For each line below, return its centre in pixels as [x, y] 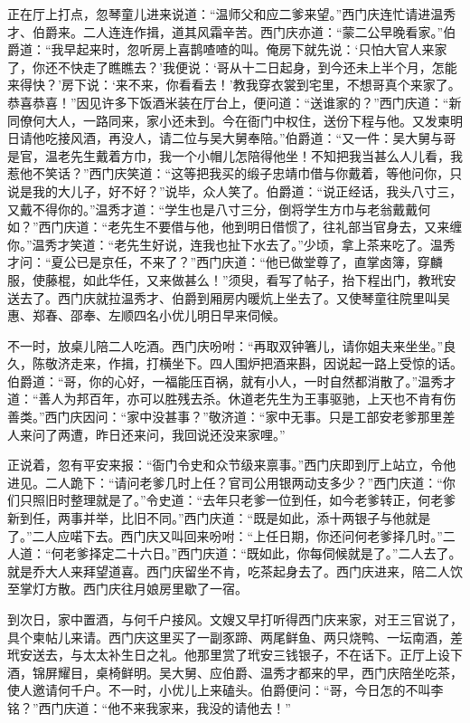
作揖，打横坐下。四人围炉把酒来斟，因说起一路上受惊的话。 [285, 363]
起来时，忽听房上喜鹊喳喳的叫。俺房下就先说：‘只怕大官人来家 [262, 49]
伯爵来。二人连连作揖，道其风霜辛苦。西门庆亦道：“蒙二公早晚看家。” [238, 31]
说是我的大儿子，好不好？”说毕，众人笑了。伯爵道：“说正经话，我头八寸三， [235, 190]
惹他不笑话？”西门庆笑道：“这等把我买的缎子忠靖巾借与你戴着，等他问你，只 [235, 173]
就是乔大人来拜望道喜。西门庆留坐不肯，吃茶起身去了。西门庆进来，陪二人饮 [235, 571]
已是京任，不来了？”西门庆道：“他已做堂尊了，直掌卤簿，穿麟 [259, 262]
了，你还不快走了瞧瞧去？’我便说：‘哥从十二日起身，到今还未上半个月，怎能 [232, 67]
